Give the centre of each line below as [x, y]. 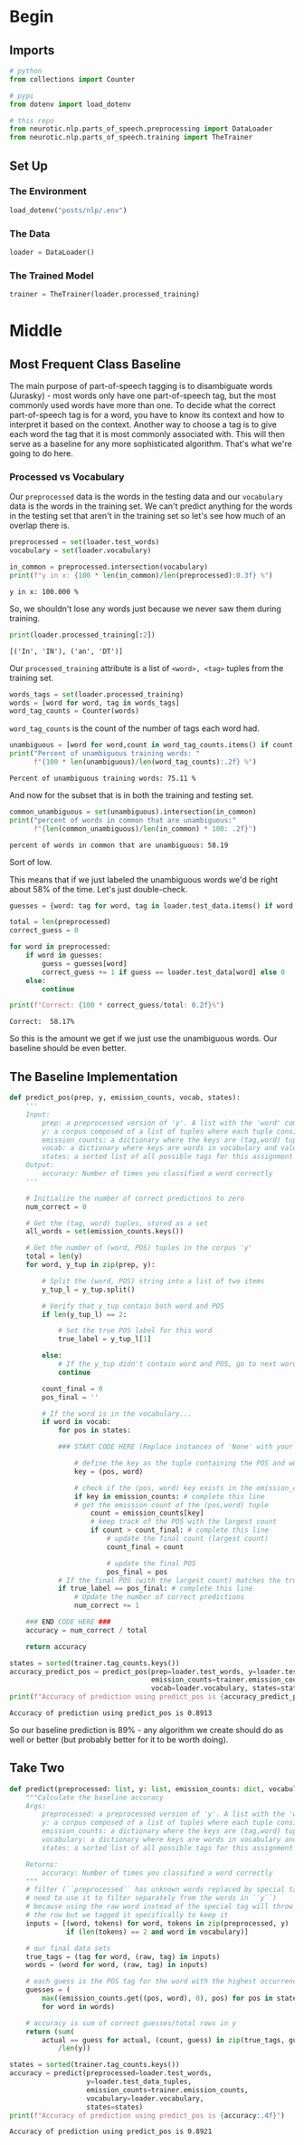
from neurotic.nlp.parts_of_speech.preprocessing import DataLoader [141, 129]
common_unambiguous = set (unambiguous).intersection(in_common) [133, 812]
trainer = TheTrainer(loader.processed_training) [105, 295]
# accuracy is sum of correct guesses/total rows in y [131, 2023]
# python [26, 71]
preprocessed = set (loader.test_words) [85, 542]
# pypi [22, 96]
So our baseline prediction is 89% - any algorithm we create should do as [147, 1731]
